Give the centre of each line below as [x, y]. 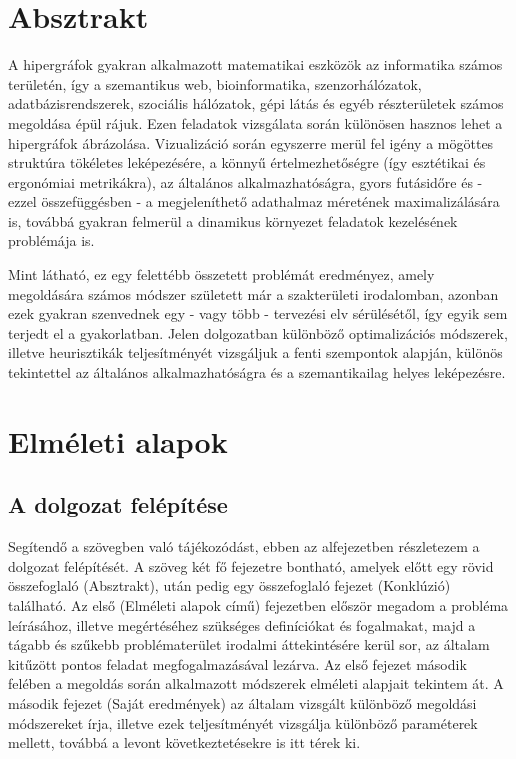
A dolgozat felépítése [118, 504]
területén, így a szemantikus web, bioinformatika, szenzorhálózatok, [215, 83]
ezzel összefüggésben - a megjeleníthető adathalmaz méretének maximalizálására [254, 201]
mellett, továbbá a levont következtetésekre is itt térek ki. [184, 742]
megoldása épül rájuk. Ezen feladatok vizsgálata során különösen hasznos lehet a [255, 122]
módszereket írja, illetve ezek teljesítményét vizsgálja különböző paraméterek [243, 722]
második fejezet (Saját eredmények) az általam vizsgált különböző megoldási [242, 702]
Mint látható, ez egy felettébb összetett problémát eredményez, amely [221, 274]
